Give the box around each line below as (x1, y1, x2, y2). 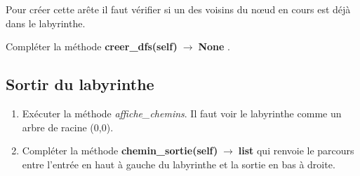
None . (198, 39, 230, 54)
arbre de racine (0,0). (22, 119, 114, 134)
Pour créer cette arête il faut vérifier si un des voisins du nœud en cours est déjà (6, 2, 351, 16)
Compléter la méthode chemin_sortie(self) (22, 143, 218, 158)
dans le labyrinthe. (6, 15, 86, 30)
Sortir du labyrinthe (6, 73, 154, 95)
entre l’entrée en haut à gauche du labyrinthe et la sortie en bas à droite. (22, 156, 335, 171)
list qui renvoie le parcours (238, 143, 354, 158)
